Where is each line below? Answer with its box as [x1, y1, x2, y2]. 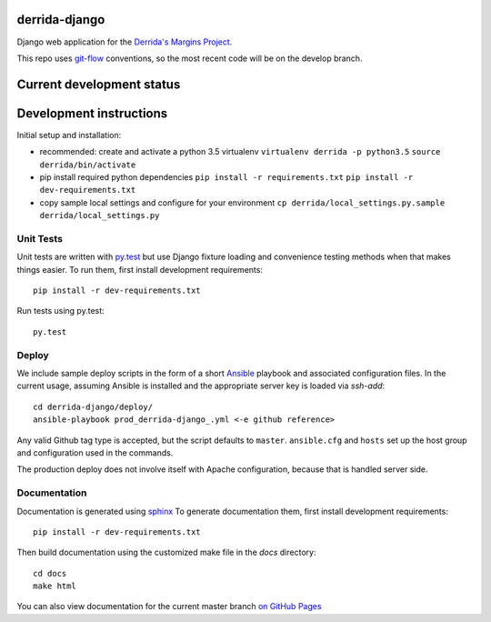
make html [33, 581, 76, 591]
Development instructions [16, 105, 168, 121]
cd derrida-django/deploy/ [33, 401, 154, 412]
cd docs [33, 568, 67, 578]
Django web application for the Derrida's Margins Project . [16, 36, 233, 47]
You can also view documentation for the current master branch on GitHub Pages [16, 601, 322, 612]
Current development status [16, 76, 181, 92]
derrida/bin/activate [39, 159, 136, 170]
